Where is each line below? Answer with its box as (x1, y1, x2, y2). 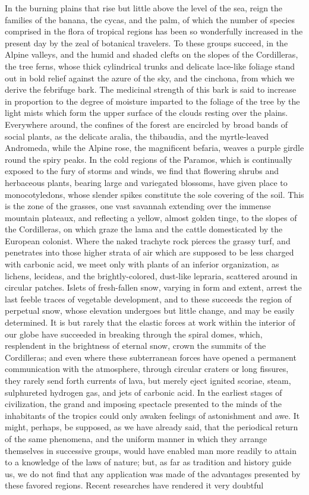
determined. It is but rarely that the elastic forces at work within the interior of (5, 316, 295, 329)
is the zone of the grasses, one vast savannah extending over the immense (5, 200, 271, 212)
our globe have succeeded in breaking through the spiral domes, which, (5, 327, 263, 340)
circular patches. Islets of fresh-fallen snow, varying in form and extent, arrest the (5, 281, 302, 294)
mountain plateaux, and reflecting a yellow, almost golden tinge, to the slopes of (5, 211, 297, 223)
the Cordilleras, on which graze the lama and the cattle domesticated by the (5, 223, 283, 235)
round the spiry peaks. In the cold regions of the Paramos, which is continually (5, 153, 292, 165)
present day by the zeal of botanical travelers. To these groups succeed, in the (5, 36, 288, 49)
